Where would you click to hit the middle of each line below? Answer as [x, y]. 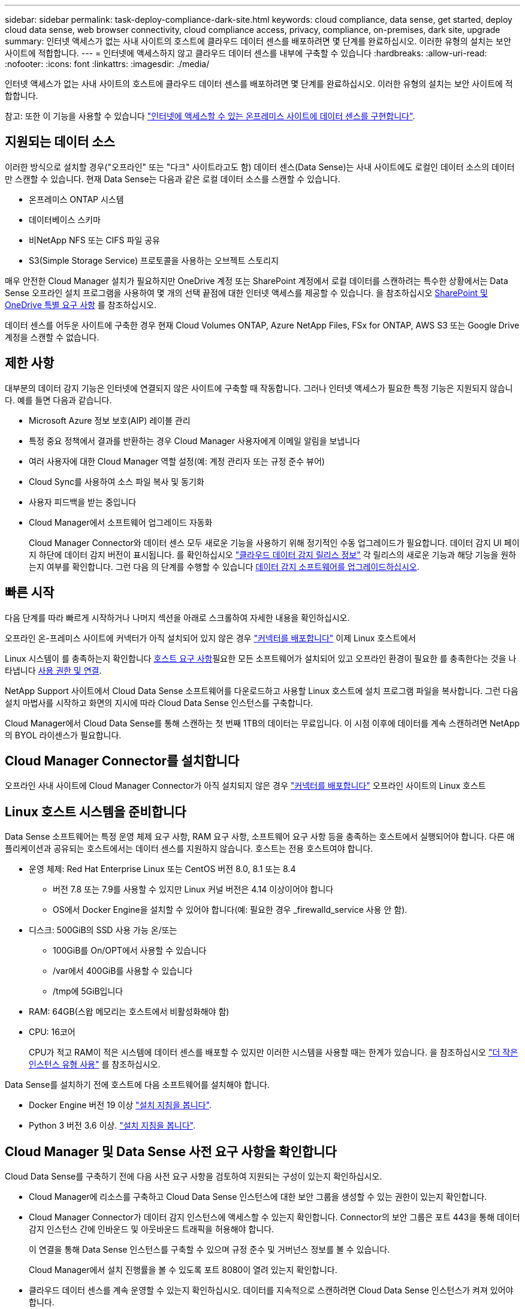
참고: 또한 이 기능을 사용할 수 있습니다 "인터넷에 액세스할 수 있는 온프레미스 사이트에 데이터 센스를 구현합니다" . [210, 116]
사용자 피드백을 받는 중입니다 [83, 502]
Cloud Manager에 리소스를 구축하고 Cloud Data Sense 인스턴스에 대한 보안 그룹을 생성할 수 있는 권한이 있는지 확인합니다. [258, 1197]
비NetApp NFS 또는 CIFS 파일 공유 [94, 240]
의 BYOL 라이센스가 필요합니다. [63, 735]
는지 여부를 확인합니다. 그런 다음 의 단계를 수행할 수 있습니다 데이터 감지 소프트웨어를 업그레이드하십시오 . [224, 566]
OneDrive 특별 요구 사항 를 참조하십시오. [81, 304]
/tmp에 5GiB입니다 [88, 991]
